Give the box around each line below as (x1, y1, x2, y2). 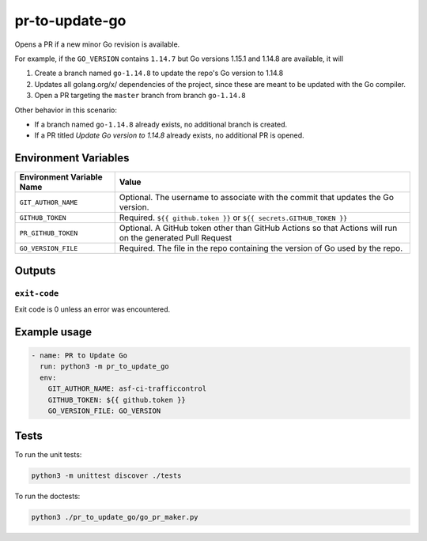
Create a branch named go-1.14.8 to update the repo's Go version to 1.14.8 (34, 68, 284, 78)
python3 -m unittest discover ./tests (31, 471, 182, 480)
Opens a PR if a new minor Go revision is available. (14, 40, 180, 49)
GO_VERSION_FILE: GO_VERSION (47, 406, 161, 415)
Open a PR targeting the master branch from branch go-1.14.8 (34, 91, 246, 100)
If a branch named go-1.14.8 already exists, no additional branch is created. (34, 119, 288, 129)
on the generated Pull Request (119, 233, 232, 244)
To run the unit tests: (14, 450, 82, 460)
